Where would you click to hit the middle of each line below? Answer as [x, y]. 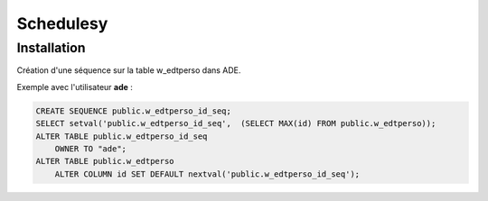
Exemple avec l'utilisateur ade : [75, 87]
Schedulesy [62, 23]
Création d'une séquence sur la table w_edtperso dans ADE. [129, 70]
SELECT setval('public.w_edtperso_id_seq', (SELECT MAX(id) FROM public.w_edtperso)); [236, 123]
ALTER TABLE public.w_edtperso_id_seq [122, 136]
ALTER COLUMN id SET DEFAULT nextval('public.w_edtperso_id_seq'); [207, 174]
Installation [51, 48]
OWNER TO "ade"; [90, 148]
